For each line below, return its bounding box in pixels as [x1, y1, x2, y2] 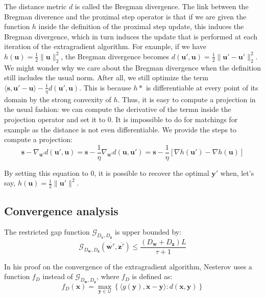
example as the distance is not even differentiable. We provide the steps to [4, 124, 237, 134]
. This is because [79, 82, 131, 93]
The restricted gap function [4, 226, 90, 237]
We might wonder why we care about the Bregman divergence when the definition [4, 62, 261, 73]
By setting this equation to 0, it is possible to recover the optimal [4, 167, 209, 178]
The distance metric [4, 1, 67, 11]
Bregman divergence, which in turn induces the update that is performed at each [4, 31, 257, 41]
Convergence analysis [4, 202, 118, 218]
